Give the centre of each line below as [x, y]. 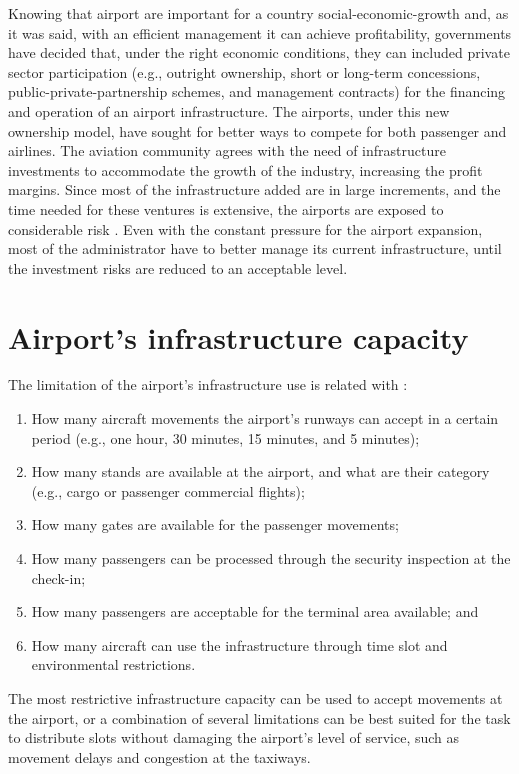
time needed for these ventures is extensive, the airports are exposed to [226, 208]
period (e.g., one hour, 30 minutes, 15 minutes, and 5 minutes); [225, 437]
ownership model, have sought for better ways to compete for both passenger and [257, 130]
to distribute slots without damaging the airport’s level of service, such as [234, 737]
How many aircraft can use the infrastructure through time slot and [239, 644]
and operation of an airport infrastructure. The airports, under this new [229, 110]
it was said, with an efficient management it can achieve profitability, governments [260, 32]
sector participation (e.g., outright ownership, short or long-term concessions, [244, 71]
